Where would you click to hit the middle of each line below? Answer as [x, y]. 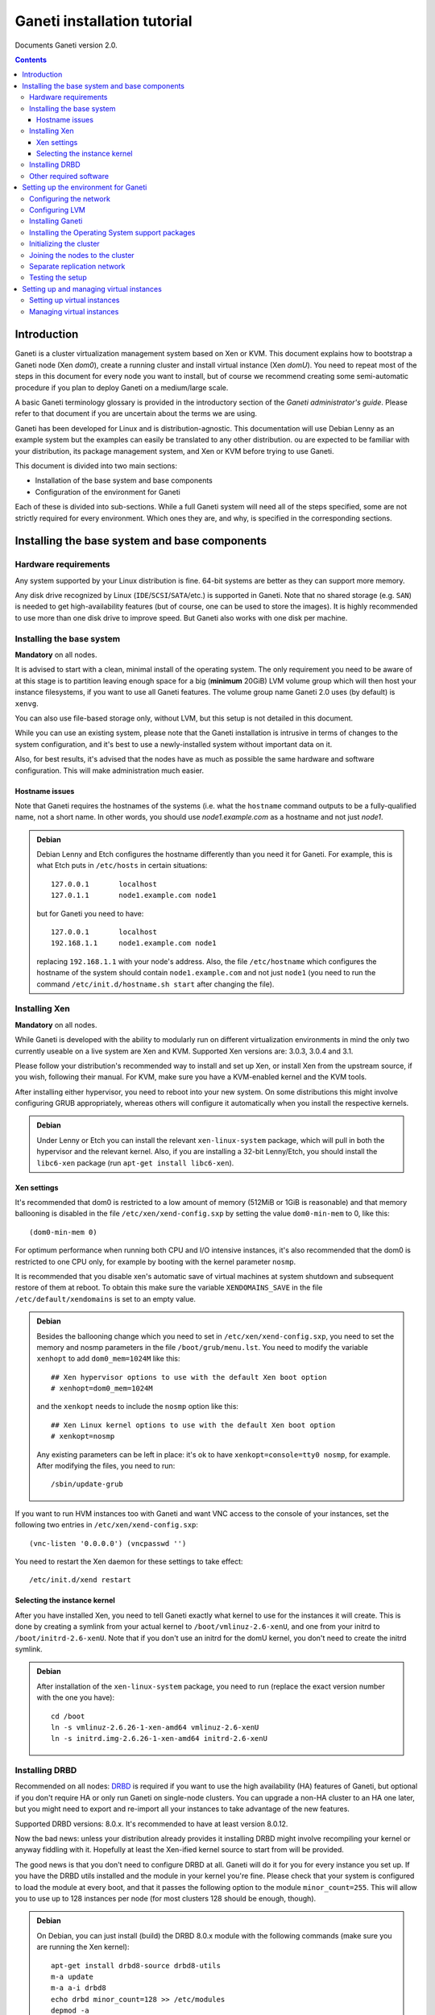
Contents [31, 60]
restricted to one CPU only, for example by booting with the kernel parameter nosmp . [155, 1261]
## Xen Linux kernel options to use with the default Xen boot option [193, 1425]
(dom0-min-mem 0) [63, 1232]
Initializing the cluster [64, 244]
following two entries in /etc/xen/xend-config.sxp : [107, 1525]
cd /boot [68, 1716]
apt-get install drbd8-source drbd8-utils [136, 1965]
